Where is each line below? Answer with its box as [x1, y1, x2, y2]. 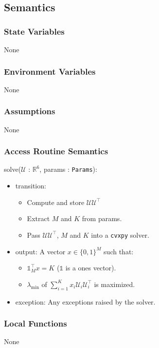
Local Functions [4, 317, 67, 329]
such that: [104, 246, 134, 256]
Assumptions [4, 105, 55, 117]
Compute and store [27, 197, 85, 207]
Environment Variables [4, 65, 96, 77]
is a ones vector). [65, 263, 116, 273]
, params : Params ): [39, 164, 97, 174]
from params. [82, 213, 122, 224]
